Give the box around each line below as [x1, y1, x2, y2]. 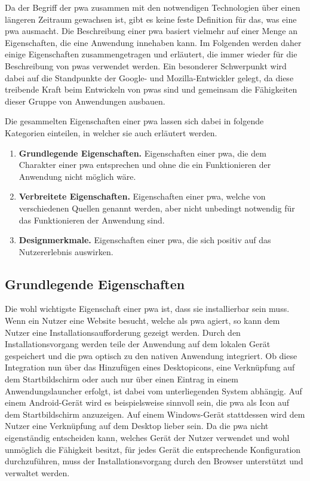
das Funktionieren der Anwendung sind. [19, 213, 165, 226]
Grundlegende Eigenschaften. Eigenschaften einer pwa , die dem [19, 146, 266, 159]
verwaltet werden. [5, 466, 70, 479]
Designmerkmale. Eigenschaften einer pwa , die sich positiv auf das [19, 234, 271, 246]
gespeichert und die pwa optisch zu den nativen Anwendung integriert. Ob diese [5, 349, 297, 361]
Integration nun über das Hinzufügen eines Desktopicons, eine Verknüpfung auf [5, 361, 295, 373]
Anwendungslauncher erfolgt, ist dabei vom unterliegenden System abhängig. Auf [5, 384, 302, 397]
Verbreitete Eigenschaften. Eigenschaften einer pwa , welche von [19, 190, 266, 203]
